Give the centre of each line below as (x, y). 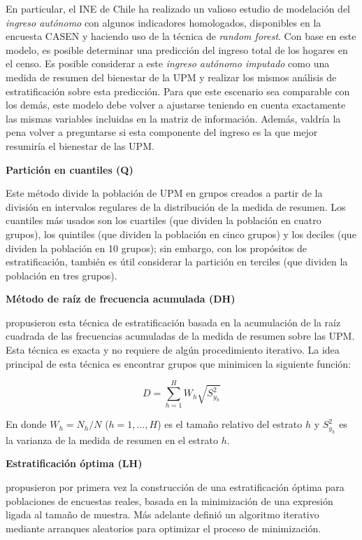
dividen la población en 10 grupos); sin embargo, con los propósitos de (157, 248)
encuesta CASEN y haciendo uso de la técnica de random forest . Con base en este (181, 36)
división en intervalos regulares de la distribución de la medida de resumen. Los (176, 206)
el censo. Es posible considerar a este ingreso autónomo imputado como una (168, 63)
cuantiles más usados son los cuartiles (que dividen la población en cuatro (164, 220)
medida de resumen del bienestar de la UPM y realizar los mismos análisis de (171, 77)
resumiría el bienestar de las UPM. (80, 145)
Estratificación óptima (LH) (74, 463)
